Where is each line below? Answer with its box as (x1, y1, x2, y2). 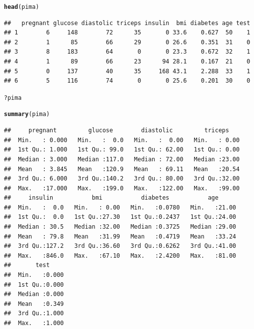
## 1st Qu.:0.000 (4, 281, 64, 288)
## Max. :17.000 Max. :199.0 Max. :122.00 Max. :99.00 (4, 184, 240, 192)
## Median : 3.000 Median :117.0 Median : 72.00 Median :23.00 (4, 155, 240, 163)
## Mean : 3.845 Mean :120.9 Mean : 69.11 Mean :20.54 (4, 165, 240, 173)
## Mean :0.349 (4, 300, 64, 307)
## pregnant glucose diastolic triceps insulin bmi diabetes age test (4, 19, 251, 27)
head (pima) (4, 3, 39, 10)
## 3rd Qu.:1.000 (4, 310, 64, 317)
